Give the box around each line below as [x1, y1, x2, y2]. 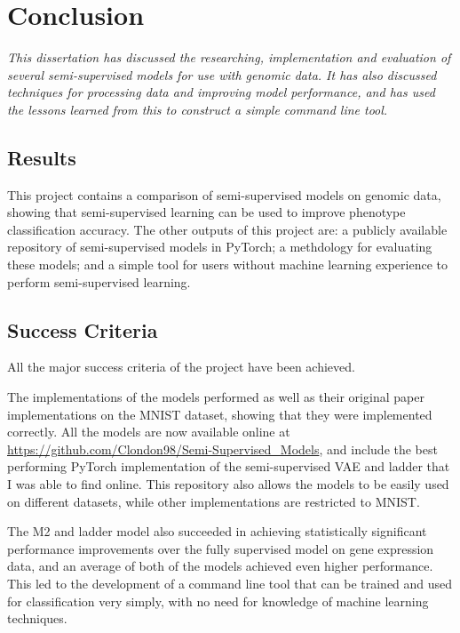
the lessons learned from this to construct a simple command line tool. [7, 100, 388, 118]
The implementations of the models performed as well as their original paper [7, 388, 424, 406]
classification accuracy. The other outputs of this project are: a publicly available [7, 220, 448, 238]
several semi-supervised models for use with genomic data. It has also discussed [7, 65, 437, 84]
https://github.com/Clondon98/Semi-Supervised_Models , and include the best [7, 439, 438, 458]
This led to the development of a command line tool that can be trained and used [7, 574, 453, 592]
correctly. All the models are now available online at [7, 422, 290, 441]
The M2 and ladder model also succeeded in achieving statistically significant [7, 522, 427, 541]
